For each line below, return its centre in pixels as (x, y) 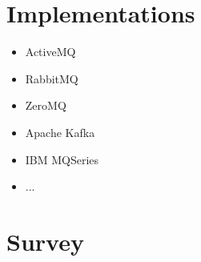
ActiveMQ (50, 52)
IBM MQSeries (62, 159)
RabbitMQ (52, 78)
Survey (45, 241)
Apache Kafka (60, 132)
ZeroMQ (46, 105)
